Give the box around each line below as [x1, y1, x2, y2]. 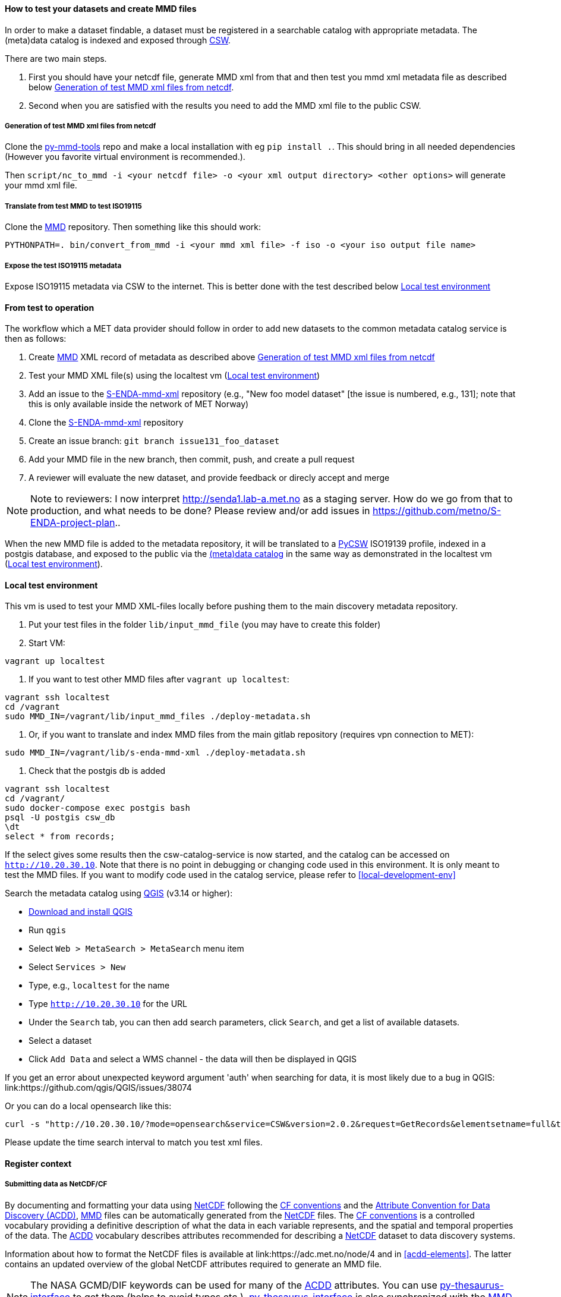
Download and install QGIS [29, 906, 133, 917]
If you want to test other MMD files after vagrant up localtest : [29, 674, 289, 685]
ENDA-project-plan [30, 517, 115, 529]
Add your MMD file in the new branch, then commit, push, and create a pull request [29, 454, 355, 465]
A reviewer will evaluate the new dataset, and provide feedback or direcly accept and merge [29, 473, 390, 483]
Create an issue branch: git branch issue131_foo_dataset [29, 436, 280, 446]
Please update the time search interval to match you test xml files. [5, 1137, 263, 1148]
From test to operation [5, 302, 94, 313]
